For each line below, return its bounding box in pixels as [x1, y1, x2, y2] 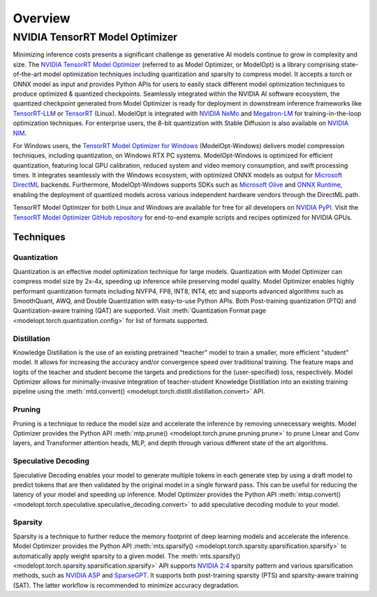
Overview [13, 10, 71, 26]
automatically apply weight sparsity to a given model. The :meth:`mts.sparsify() [13, 552, 241, 560]
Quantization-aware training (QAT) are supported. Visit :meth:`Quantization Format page [13, 306, 267, 315]
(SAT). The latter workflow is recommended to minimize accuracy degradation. [13, 581, 240, 589]
